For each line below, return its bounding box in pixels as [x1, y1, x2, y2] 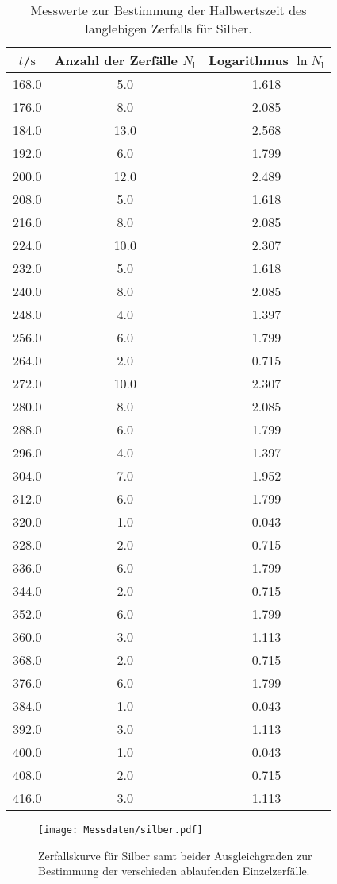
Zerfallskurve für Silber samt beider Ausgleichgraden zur [38, 847, 312, 863]
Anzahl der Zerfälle [54, 51, 178, 69]
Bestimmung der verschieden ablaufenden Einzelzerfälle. [38, 863, 310, 879]
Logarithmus [209, 51, 289, 69]
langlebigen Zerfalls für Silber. [85, 19, 252, 37]
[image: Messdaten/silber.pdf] [38, 824, 203, 836]
